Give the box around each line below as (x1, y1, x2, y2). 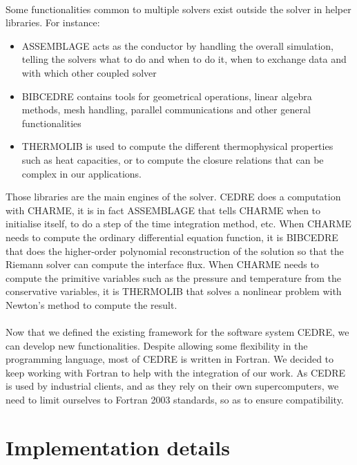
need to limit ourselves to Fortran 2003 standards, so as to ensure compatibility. (6, 392, 344, 407)
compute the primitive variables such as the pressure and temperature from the (6, 270, 341, 285)
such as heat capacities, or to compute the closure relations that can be (21, 152, 324, 167)
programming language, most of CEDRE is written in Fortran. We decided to (6, 352, 334, 366)
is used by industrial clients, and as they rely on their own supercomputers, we (6, 379, 339, 393)
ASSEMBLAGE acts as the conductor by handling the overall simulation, (21, 38, 334, 53)
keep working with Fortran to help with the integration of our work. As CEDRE (6, 365, 346, 379)
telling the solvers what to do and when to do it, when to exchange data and (21, 52, 347, 66)
